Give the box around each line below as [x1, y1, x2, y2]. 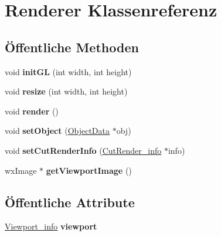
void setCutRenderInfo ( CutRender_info [5, 144, 162, 156]
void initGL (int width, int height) [5, 65, 132, 77]
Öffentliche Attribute [5, 193, 135, 211]
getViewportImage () [46, 164, 132, 176]
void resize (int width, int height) [5, 85, 128, 97]
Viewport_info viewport [5, 220, 97, 232]
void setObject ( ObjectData [5, 124, 110, 137]
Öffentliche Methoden [5, 38, 139, 56]
